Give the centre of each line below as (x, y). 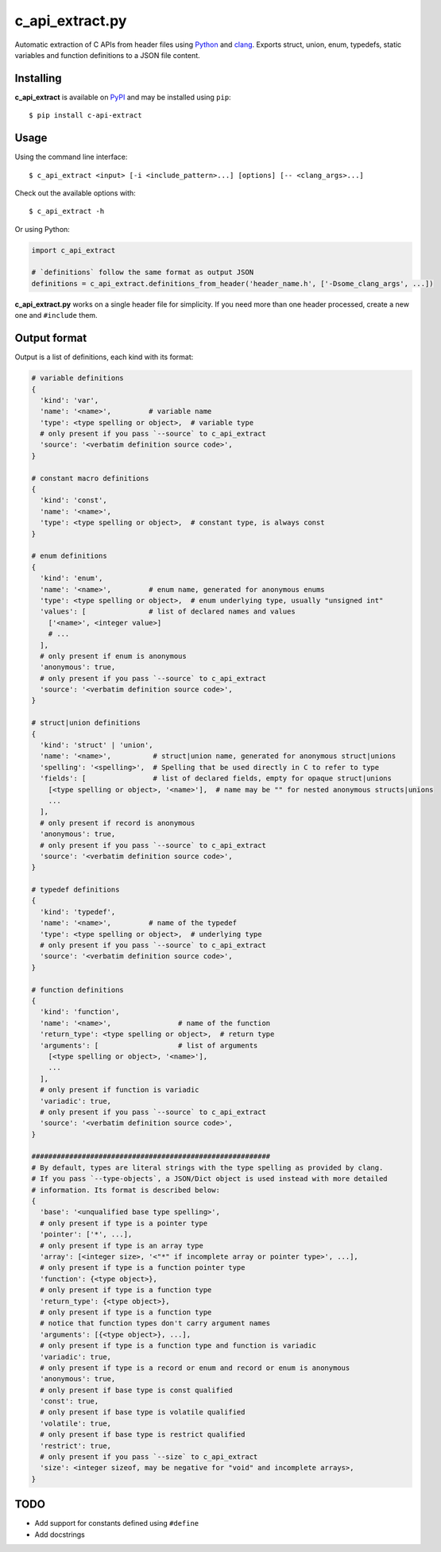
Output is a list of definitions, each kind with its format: (104, 357)
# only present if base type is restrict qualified (143, 1435)
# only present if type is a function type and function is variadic (178, 1346)
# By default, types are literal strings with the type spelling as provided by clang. (207, 1167)
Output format (51, 338)
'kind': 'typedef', (78, 911)
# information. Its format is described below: (126, 1190)
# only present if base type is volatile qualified (143, 1412)
